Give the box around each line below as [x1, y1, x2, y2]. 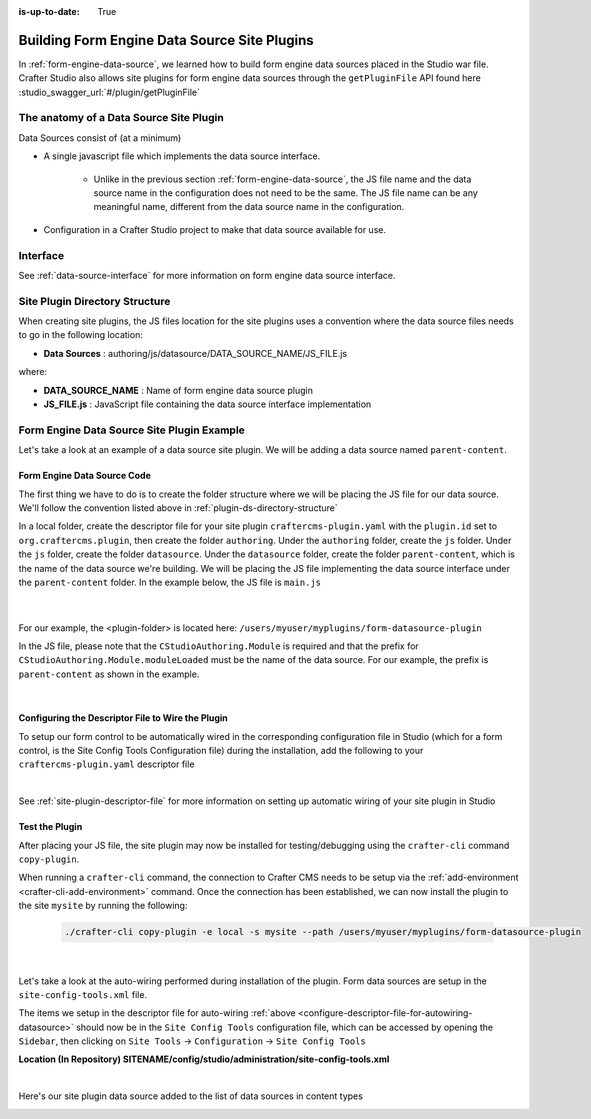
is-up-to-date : [18, 6, 80, 17]
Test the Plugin [18, 821, 83, 833]
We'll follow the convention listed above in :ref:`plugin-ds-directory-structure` [18, 501, 339, 514]
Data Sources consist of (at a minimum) [18, 131, 182, 144]
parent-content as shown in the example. [18, 668, 200, 680]
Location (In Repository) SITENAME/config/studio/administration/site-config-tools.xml [18, 1053, 390, 1065]
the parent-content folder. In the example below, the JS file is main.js [18, 576, 322, 588]
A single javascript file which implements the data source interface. [43, 150, 321, 162]
